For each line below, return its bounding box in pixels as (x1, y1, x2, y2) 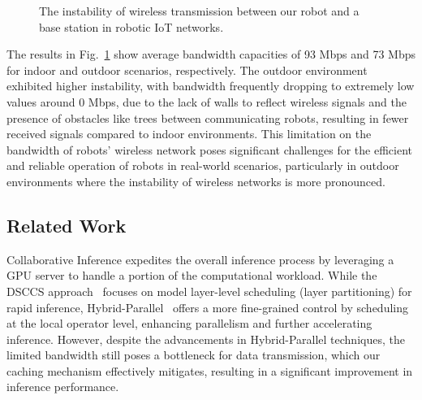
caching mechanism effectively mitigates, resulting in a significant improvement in (6, 362, 413, 379)
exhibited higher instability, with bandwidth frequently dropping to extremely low (6, 77, 415, 94)
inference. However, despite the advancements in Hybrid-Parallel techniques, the (6, 330, 405, 347)
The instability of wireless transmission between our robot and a (39, 2, 360, 19)
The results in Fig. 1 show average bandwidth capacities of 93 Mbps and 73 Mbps (6, 46, 416, 63)
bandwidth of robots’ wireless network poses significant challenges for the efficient (6, 141, 413, 158)
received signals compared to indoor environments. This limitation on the (6, 125, 372, 142)
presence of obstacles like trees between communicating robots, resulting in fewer (6, 109, 409, 126)
